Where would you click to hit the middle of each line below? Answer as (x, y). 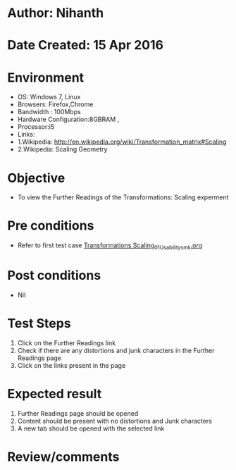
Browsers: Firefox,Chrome (55, 104)
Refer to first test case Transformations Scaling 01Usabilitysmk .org (110, 246)
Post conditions (54, 276)
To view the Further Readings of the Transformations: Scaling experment (123, 197)
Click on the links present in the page (72, 365)
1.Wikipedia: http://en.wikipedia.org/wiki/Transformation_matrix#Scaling (122, 142)
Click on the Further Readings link (67, 342)
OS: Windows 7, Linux (49, 97)
